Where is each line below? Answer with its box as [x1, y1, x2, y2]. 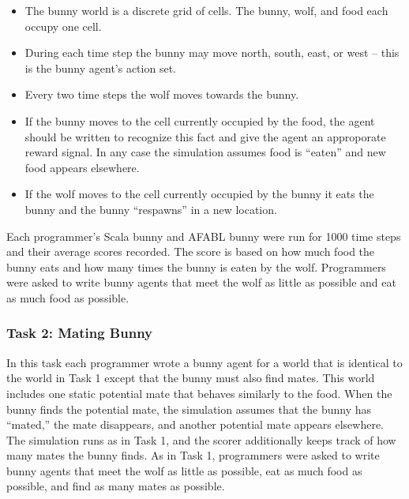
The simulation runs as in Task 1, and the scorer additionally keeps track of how [6, 431, 396, 448]
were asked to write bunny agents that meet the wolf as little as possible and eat [6, 274, 396, 291]
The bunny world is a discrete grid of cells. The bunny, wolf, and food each [24, 2, 388, 18]
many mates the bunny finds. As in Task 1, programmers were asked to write [6, 447, 380, 463]
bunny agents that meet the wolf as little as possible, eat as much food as [6, 462, 362, 478]
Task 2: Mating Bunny [6, 323, 152, 343]
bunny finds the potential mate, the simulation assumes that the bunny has [6, 400, 372, 417]
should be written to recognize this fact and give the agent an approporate [24, 128, 386, 144]
